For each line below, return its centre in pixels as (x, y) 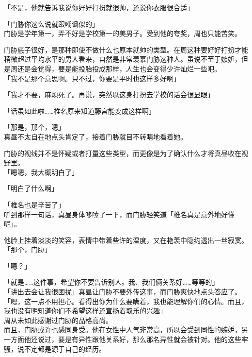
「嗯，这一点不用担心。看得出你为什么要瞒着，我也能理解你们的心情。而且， (126, 301)
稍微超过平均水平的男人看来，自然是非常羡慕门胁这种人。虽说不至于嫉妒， (123, 59)
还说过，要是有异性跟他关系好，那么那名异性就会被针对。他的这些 (136, 339)
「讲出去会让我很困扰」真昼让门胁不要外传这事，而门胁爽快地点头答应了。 (123, 292)
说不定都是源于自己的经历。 (61, 348)
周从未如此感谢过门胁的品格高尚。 (58, 320)
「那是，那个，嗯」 (34, 127)
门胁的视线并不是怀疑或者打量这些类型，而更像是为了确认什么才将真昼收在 (123, 153)
